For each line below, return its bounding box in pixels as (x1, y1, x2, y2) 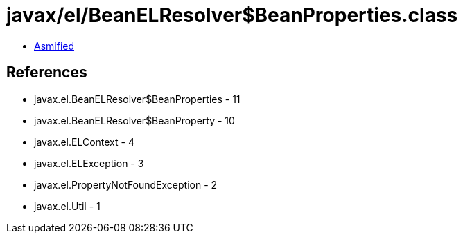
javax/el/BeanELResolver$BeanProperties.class (6, 3, 458, 27)
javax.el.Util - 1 (34, 200, 101, 212)
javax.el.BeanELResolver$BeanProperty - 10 (34, 114, 235, 126)
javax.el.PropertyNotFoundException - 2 (34, 178, 218, 191)
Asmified (34, 39, 75, 52)
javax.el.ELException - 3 (34, 157, 144, 169)
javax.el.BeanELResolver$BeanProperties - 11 (34, 93, 241, 105)
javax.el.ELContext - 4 (34, 135, 134, 148)
